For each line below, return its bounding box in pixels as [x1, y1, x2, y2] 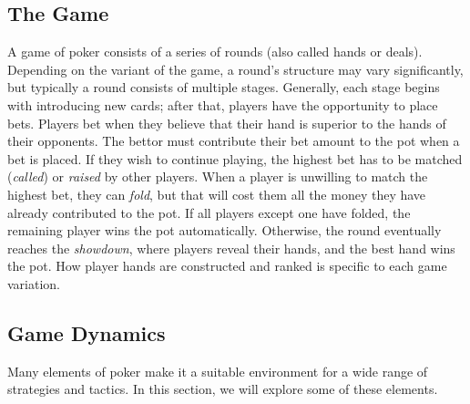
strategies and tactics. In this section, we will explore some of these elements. [7, 379, 438, 399]
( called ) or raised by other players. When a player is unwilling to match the [7, 167, 428, 186]
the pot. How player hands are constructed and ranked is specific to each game [7, 256, 447, 275]
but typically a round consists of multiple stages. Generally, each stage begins [7, 78, 440, 97]
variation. [7, 274, 61, 293]
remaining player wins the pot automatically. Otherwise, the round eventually [7, 221, 442, 240]
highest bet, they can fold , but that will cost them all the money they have [7, 184, 426, 203]
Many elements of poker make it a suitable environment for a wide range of [7, 361, 428, 380]
